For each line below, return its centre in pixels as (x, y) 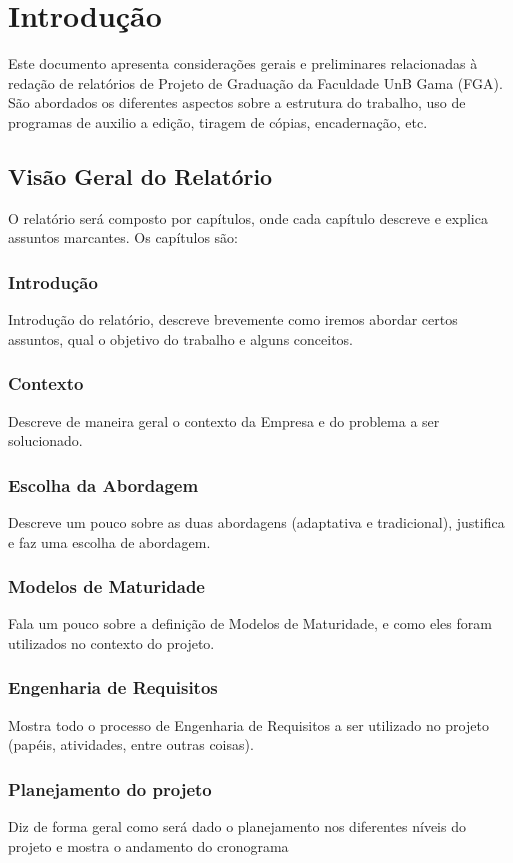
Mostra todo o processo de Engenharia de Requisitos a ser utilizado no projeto (248, 724)
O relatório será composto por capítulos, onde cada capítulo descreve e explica (248, 217)
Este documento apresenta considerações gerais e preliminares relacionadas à (243, 63)
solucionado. (45, 440)
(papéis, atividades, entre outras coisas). (131, 744)
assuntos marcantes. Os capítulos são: (123, 237)
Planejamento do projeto (110, 788)
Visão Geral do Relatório (140, 175)
